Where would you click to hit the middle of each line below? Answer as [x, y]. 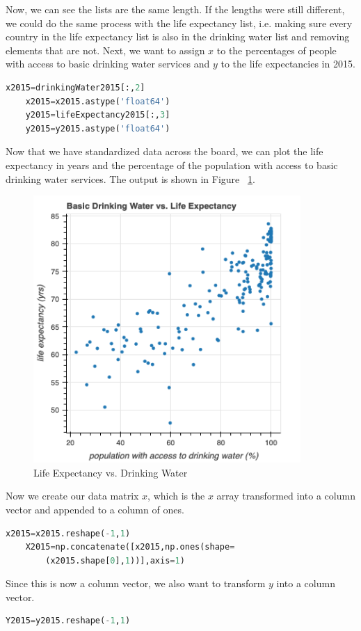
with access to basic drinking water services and [108, 64]
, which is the [176, 496]
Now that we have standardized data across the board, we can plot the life [165, 151]
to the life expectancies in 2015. [288, 64]
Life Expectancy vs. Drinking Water [111, 472]
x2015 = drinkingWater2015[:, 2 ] [75, 87]
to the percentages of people [276, 50]
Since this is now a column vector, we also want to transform [136, 583]
